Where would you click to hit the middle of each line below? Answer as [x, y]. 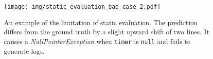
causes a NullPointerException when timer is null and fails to [97, 41]
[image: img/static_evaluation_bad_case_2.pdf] [82, 7]
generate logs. [24, 51]
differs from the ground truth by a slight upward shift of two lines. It [107, 32]
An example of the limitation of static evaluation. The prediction [101, 22]
